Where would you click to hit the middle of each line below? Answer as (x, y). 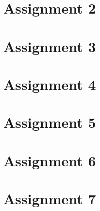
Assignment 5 (50, 122)
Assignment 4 (50, 84)
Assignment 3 (50, 46)
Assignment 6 (50, 160)
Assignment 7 (50, 199)
